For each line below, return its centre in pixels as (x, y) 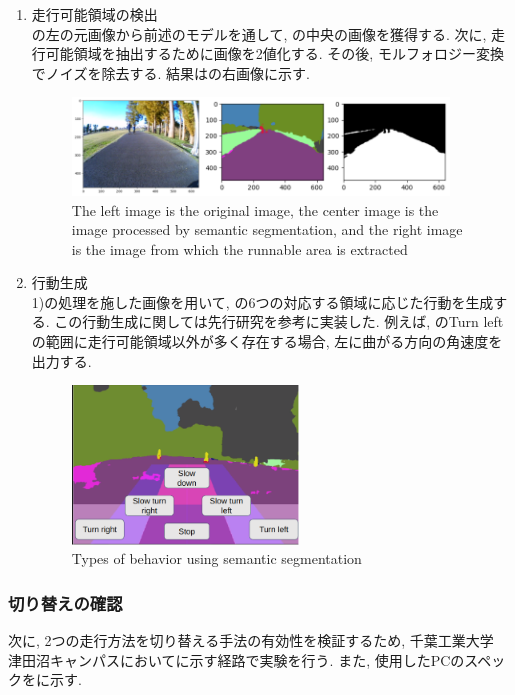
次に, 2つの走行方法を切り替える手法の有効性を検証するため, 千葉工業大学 (251, 639)
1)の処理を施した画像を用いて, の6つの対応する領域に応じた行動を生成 (262, 301)
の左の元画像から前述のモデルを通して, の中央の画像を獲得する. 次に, (259, 33)
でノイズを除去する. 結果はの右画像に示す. (170, 72)
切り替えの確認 (65, 602)
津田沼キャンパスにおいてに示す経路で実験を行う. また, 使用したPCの (236, 659)
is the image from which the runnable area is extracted (239, 248)
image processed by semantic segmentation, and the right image (267, 229)
